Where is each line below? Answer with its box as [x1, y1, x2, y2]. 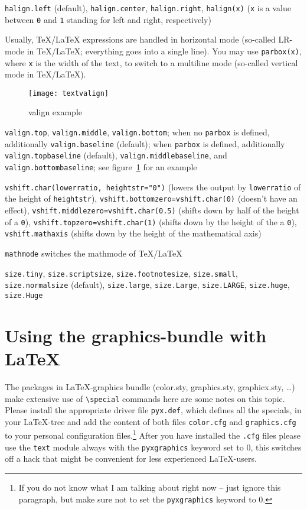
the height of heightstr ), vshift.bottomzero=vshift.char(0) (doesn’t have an [5, 192, 298, 205]
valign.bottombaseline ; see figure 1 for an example [5, 161, 197, 173]
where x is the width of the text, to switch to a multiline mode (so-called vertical [5, 56, 298, 69]
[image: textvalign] [28, 89, 109, 98]
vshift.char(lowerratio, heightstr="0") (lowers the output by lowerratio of [5, 180, 301, 193]
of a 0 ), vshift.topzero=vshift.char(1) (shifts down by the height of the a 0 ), [5, 215, 297, 228]
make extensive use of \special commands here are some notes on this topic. [5, 392, 285, 404]
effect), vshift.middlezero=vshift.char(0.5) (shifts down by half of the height [5, 204, 299, 216]
